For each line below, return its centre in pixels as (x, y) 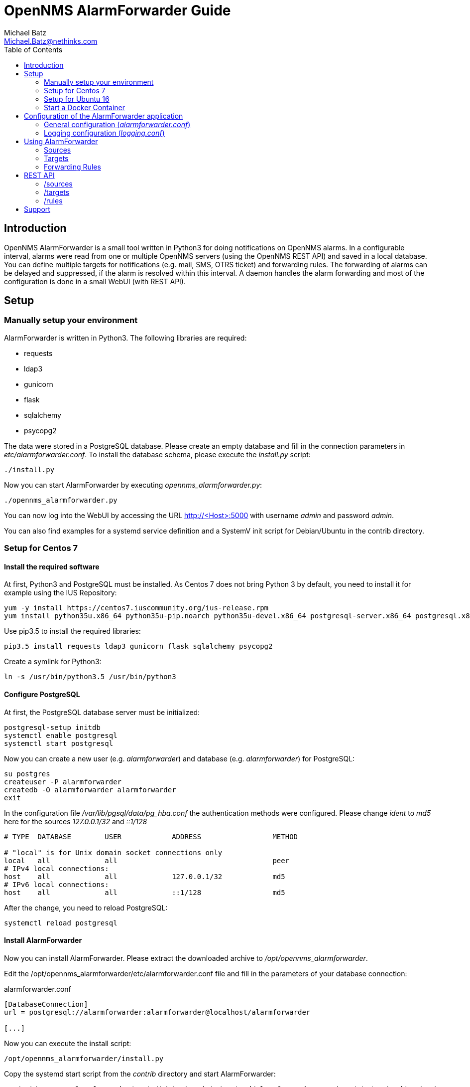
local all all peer (147, 860)
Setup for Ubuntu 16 (77, 99)
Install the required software (52, 566)
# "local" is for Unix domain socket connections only (113, 852)
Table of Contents (33, 49)
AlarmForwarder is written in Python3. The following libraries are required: (125, 338)
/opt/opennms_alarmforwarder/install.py (84, 1058)
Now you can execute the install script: (68, 1043)
